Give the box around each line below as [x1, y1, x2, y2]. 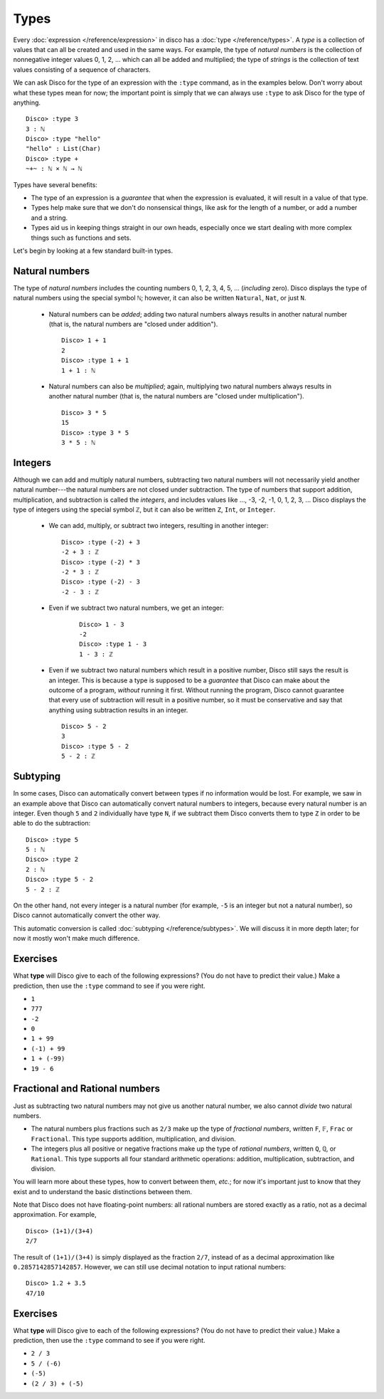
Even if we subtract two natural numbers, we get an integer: [48, 603, 224, 612]
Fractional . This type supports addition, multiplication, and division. [31, 1134, 236, 1143]
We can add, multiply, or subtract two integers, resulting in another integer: [48, 522, 269, 530]
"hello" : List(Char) [26, 144, 101, 153]
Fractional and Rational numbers [13, 1082, 160, 1095]
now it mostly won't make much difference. [13, 934, 140, 943]
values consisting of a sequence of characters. [13, 65, 151, 74]
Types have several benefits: [13, 180, 97, 189]
